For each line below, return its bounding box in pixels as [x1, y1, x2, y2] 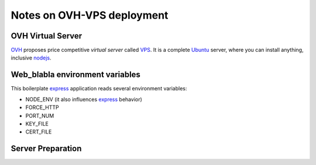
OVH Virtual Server [11, 31, 83, 41]
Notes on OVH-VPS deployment [11, 9, 169, 22]
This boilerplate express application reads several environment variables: [11, 85, 187, 92]
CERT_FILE [25, 128, 52, 135]
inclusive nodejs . [11, 54, 52, 61]
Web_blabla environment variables [11, 70, 140, 80]
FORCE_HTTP [25, 104, 59, 111]
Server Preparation [11, 143, 82, 154]
